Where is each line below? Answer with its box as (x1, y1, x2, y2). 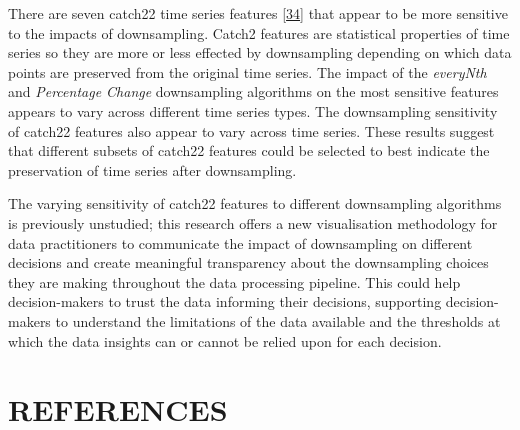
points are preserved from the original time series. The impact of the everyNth (8, 61, 487, 82)
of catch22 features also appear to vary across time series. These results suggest (8, 120, 495, 141)
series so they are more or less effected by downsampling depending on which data (8, 42, 512, 63)
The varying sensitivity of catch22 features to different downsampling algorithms (8, 193, 502, 214)
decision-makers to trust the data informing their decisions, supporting (8, 291, 442, 312)
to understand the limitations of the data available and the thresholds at (55, 310, 501, 331)
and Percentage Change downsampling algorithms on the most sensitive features (8, 81, 499, 102)
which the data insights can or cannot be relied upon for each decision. (8, 330, 442, 351)
